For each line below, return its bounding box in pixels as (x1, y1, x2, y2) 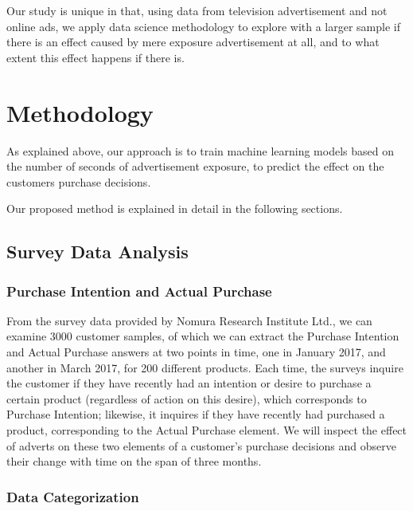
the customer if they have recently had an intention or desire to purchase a (6, 375, 372, 391)
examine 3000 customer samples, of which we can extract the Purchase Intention (6, 328, 399, 344)
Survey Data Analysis (6, 239, 189, 264)
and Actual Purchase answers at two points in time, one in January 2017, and (6, 344, 386, 360)
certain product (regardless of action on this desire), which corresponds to (6, 390, 367, 407)
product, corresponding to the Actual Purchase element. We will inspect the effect (6, 422, 407, 438)
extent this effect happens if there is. (6, 49, 185, 65)
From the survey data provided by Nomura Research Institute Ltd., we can (6, 312, 372, 328)
